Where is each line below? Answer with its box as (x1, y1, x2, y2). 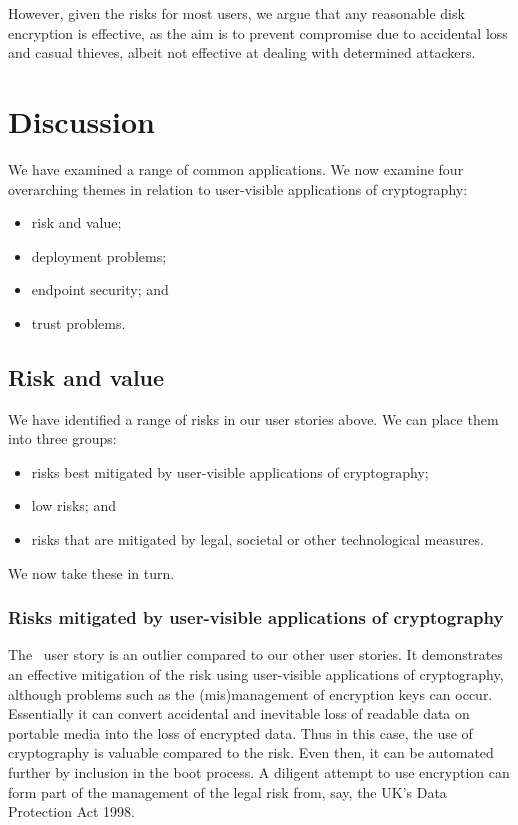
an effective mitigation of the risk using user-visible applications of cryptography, (8, 664, 504, 685)
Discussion (8, 100, 155, 141)
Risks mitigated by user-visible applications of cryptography (8, 605, 504, 630)
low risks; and (31, 495, 116, 516)
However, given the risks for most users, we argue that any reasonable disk (8, 3, 465, 23)
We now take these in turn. (8, 562, 175, 583)
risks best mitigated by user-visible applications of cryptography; (31, 461, 429, 482)
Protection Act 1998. (8, 801, 136, 822)
